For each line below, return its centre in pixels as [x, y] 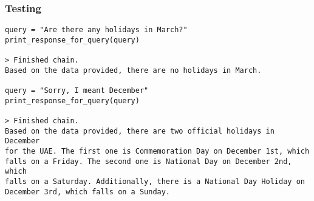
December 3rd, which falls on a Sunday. [88, 192]
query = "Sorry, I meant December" [77, 91]
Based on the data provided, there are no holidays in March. [133, 70]
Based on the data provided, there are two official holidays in [140, 131]
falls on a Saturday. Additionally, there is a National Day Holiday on [155, 182]
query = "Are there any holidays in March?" [96, 30]
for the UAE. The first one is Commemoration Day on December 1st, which [157, 152]
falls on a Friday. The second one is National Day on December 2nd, [148, 161]
